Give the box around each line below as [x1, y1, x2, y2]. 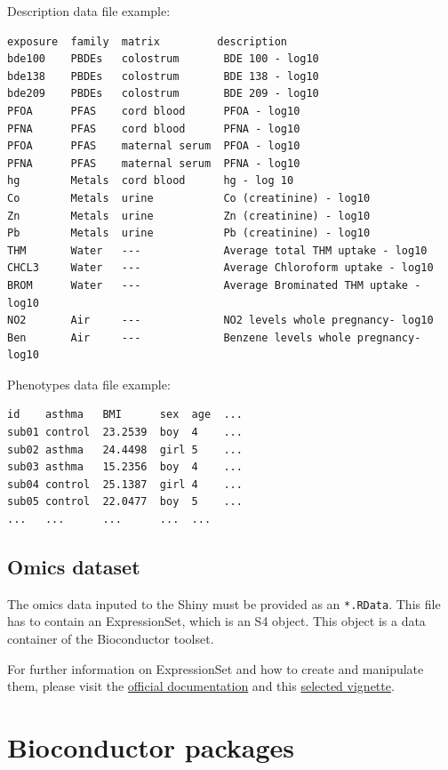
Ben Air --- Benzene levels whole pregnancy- [7, 331, 421, 344]
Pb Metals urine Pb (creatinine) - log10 [7, 227, 371, 240]
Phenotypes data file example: [7, 374, 171, 393]
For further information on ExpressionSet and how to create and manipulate [7, 659, 424, 678]
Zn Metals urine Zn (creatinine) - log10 [7, 209, 371, 222]
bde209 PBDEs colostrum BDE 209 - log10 [7, 87, 319, 100]
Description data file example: [7, 2, 171, 20]
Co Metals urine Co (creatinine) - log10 [7, 191, 371, 205]
